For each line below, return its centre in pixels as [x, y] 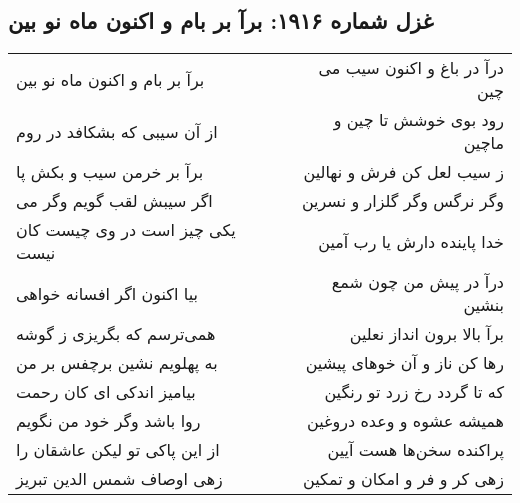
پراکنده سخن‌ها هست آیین [415, 450]
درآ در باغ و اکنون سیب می [411, 68]
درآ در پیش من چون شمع [417, 282]
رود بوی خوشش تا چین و [418, 120]
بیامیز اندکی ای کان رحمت [106, 392]
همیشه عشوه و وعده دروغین [405, 421]
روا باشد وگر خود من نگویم [108, 421]
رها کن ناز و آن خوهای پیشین [404, 363]
